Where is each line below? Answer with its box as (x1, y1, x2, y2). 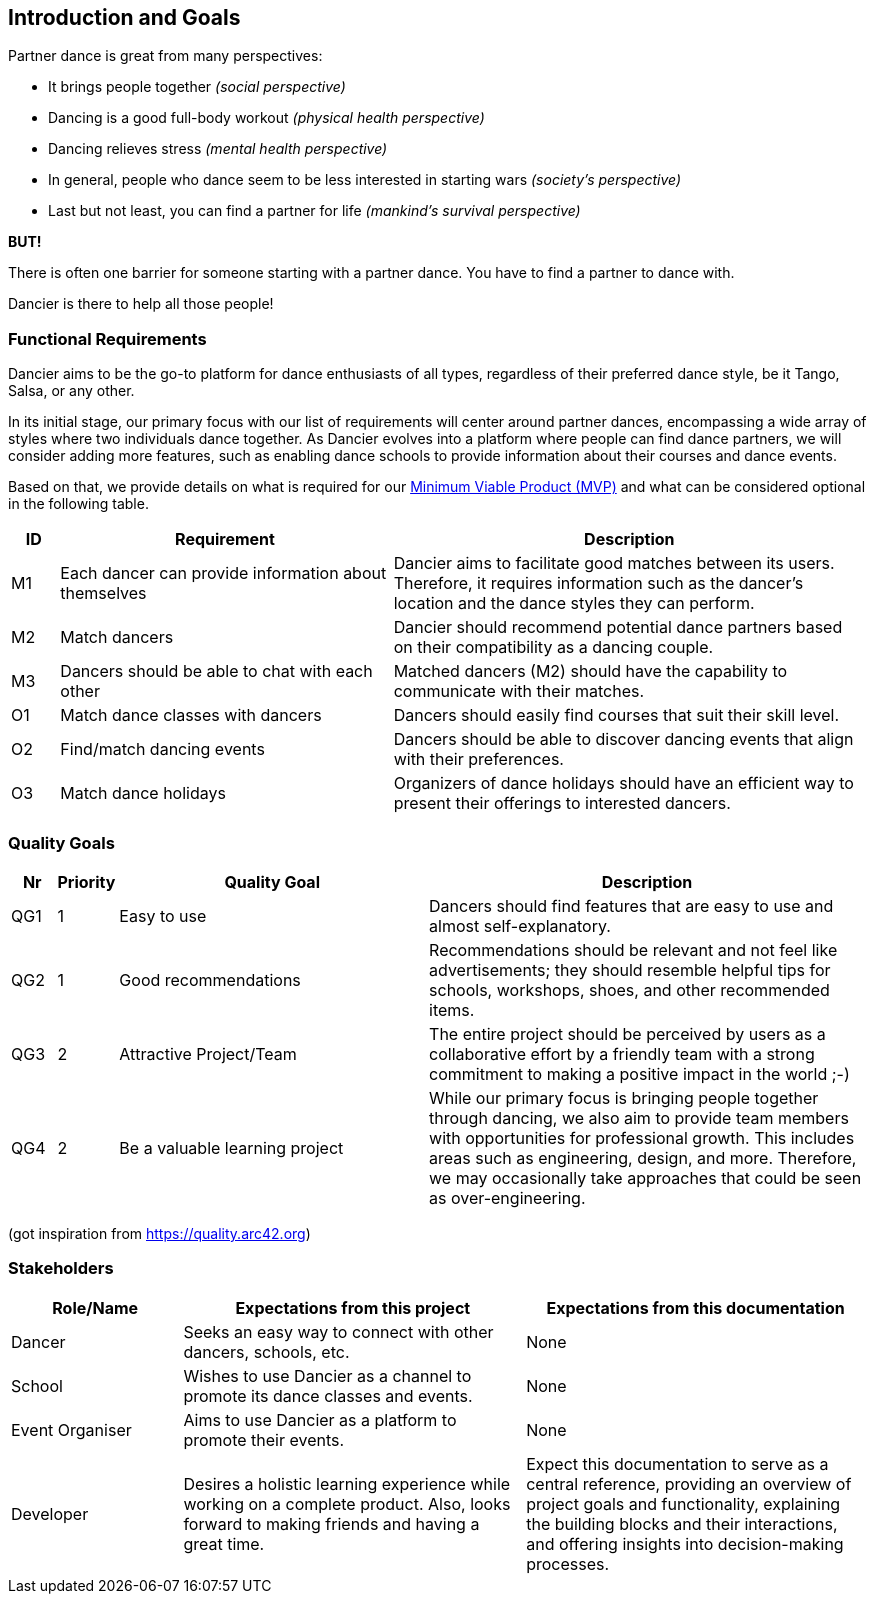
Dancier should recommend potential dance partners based (393, 617, 843, 638)
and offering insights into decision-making (526, 1533, 844, 1554)
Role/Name (52, 1297, 139, 1318)
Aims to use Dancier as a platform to (183, 1409, 457, 1430)
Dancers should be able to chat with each (60, 661, 373, 682)
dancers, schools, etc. (183, 1341, 350, 1362)
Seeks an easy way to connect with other (183, 1321, 494, 1342)
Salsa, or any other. (8, 382, 135, 400)
